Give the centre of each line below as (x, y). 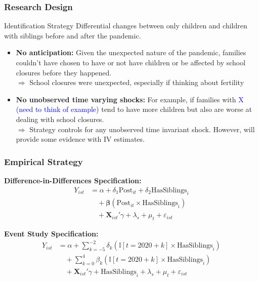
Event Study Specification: (51, 234)
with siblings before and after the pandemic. (73, 35)
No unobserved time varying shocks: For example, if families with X (130, 99)
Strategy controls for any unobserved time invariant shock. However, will (142, 129)
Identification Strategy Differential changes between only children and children (126, 26)
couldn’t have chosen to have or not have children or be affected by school (131, 62)
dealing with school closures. (60, 119)
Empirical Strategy (44, 161)
